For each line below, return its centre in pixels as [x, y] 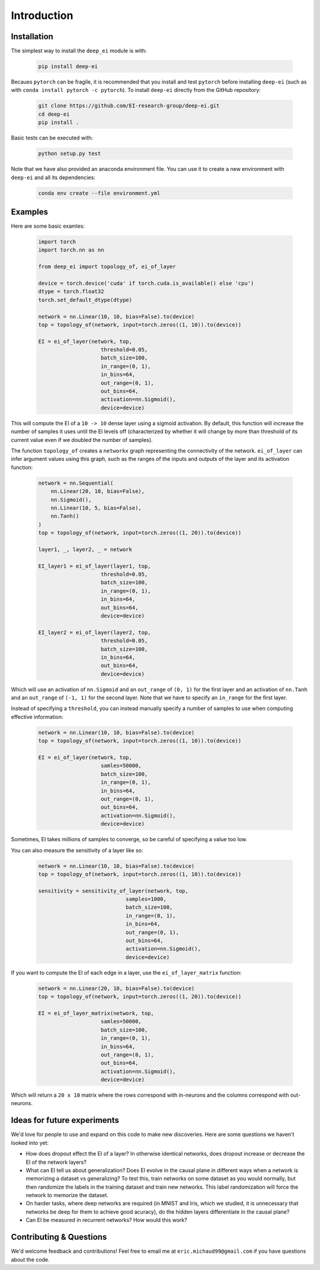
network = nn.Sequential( [76, 483]
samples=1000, [146, 899]
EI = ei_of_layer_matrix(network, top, [96, 1013]
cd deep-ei [54, 114]
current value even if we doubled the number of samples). [82, 440]
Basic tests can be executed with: [52, 138]
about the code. [30, 1259]
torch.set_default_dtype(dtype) [85, 300]
